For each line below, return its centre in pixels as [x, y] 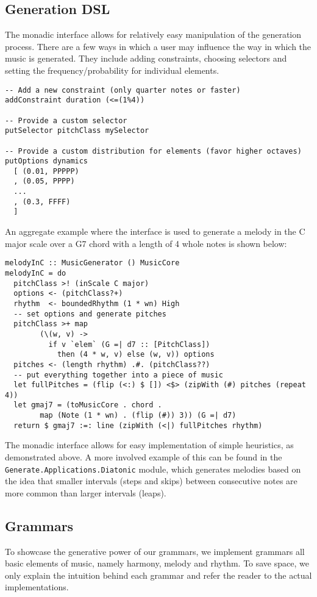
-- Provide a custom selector [66, 120]
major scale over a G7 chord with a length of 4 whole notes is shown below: [146, 243]
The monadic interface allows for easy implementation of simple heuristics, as [149, 445]
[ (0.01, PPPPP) [46, 171]
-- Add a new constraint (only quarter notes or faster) [123, 90]
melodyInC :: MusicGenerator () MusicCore [92, 263]
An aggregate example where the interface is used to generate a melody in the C [155, 231]
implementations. [37, 587]
